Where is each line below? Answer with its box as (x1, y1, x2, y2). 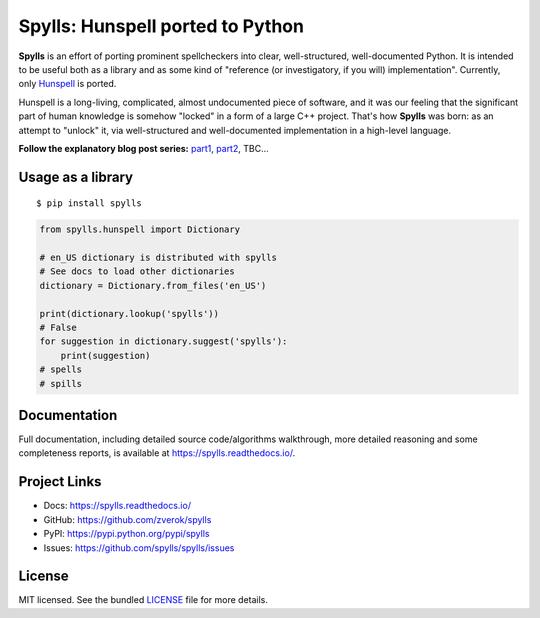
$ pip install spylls (36, 198, 142, 209)
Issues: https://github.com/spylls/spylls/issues (43, 541, 235, 554)
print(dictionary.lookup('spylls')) (39, 308, 220, 319)
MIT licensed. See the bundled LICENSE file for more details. (18, 594, 269, 606)
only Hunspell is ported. (18, 78, 117, 90)
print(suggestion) (60, 350, 151, 361)
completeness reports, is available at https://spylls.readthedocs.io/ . (18, 447, 296, 459)
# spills (39, 378, 83, 389)
